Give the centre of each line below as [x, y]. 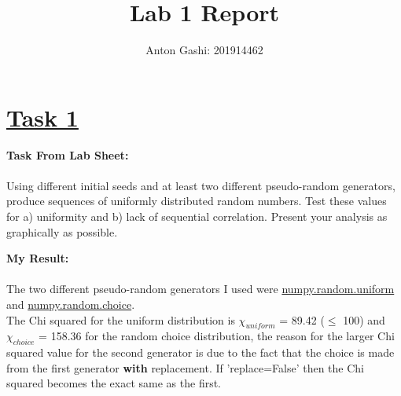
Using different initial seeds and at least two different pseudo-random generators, [201, 185]
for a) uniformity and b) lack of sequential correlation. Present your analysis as [197, 216]
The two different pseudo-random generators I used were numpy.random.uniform [200, 289]
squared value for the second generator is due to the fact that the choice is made [200, 352]
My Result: [38, 258]
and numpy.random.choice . [71, 304]
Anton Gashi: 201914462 [204, 50]
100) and [364, 319]
